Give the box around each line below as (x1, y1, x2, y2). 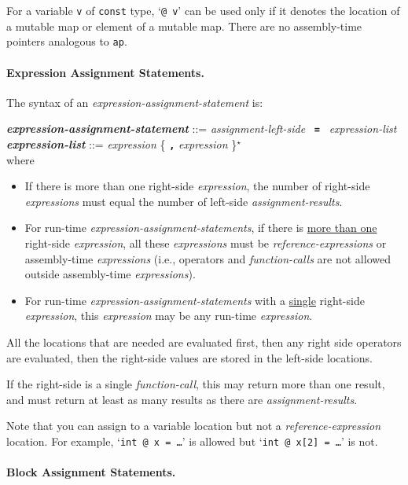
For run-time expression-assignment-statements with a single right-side (24, 292, 365, 308)
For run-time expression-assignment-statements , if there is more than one (24, 219, 377, 236)
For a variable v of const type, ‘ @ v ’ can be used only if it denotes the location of (6, 2, 400, 18)
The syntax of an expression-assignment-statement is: (6, 94, 263, 110)
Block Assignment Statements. (6, 464, 176, 480)
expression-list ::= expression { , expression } (6, 135, 237, 152)
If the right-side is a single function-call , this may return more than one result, (6, 376, 385, 392)
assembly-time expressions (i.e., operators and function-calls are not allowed (24, 250, 391, 266)
